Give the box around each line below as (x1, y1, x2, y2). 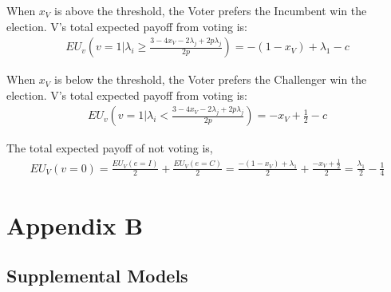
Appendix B (6, 208, 144, 241)
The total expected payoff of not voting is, (6, 140, 213, 156)
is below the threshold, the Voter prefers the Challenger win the (54, 71, 367, 88)
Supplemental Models (6, 263, 188, 288)
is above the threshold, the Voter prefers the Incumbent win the (54, 2, 367, 18)
